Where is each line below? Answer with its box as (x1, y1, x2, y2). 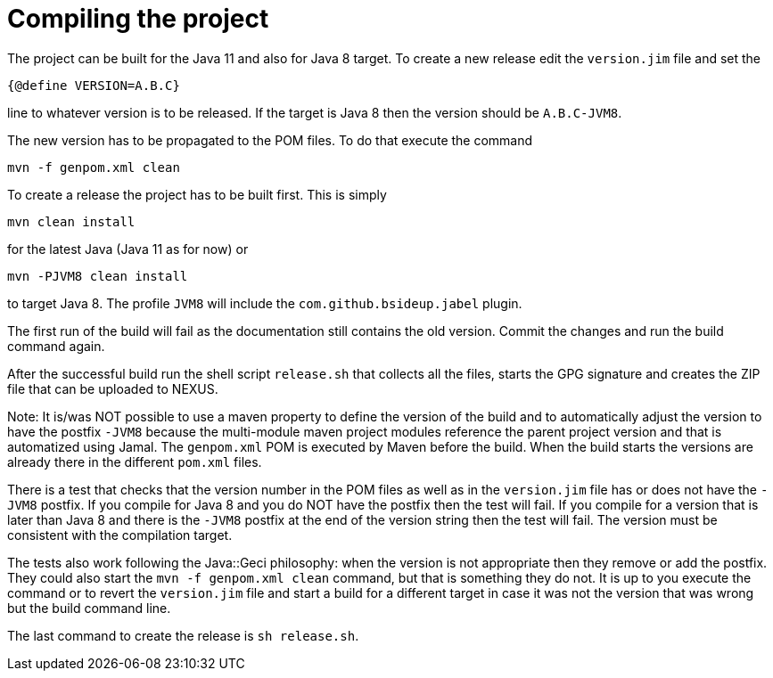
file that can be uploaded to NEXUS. (7, 380, 218, 396)
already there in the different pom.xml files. (7, 453, 262, 470)
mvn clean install (7, 214, 136, 229)
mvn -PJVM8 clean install (7, 268, 188, 283)
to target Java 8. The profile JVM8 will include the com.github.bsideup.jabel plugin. (7, 295, 522, 311)
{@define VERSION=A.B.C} (7, 78, 180, 93)
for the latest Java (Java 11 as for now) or (7, 241, 249, 257)
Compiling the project (7, 4, 269, 34)
